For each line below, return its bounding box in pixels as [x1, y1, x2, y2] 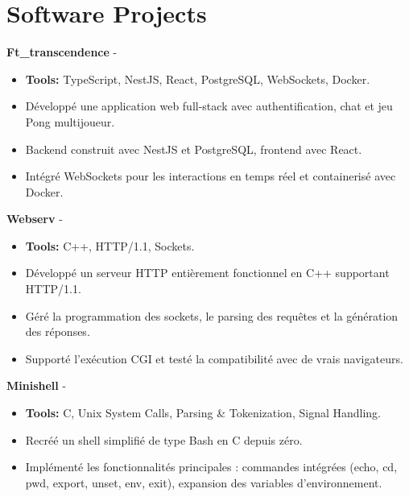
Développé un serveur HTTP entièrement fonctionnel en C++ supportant [25, 264, 390, 281]
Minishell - [6, 377, 67, 394]
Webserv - [6, 210, 63, 227]
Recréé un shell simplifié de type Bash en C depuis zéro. [25, 431, 303, 448]
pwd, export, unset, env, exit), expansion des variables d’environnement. [25, 474, 382, 491]
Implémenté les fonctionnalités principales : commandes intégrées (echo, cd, [25, 458, 398, 475]
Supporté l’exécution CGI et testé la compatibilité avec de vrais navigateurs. [25, 350, 403, 367]
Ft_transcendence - [6, 43, 118, 60]
